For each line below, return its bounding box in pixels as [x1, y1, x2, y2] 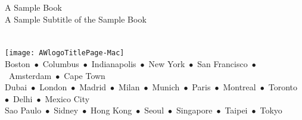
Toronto [268, 81, 297, 93]
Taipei [225, 104, 248, 116]
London [39, 81, 67, 93]
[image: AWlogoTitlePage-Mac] [5, 49, 124, 58]
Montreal [223, 81, 256, 93]
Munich [152, 81, 180, 93]
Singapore [176, 104, 213, 116]
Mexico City [45, 92, 90, 105]
